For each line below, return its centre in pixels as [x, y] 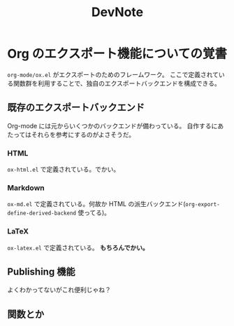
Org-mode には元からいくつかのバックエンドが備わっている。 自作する [109, 125]
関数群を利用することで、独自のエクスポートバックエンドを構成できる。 [117, 83]
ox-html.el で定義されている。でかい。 [64, 170]
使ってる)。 [94, 213]
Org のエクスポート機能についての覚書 [117, 54]
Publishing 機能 [41, 272]
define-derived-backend [42, 213]
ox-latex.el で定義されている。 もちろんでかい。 [78, 247]
